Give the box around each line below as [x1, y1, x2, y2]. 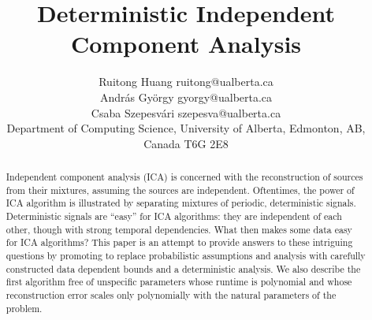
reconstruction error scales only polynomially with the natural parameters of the [6, 288, 337, 301]
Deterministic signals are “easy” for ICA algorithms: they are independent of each [6, 210, 342, 223]
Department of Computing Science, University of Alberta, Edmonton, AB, [6, 120, 366, 136]
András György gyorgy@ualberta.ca [99, 88, 273, 105]
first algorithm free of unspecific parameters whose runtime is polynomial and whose [6, 275, 352, 288]
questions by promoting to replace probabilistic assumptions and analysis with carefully [6, 249, 366, 262]
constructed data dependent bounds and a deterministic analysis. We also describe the [6, 262, 361, 275]
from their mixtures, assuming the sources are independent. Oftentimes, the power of [6, 183, 355, 196]
